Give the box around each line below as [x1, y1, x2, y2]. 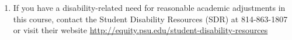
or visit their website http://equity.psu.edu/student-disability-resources [13, 24, 268, 36]
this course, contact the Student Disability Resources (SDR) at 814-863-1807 [13, 13, 288, 25]
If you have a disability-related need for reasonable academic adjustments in [13, 2, 286, 13]
